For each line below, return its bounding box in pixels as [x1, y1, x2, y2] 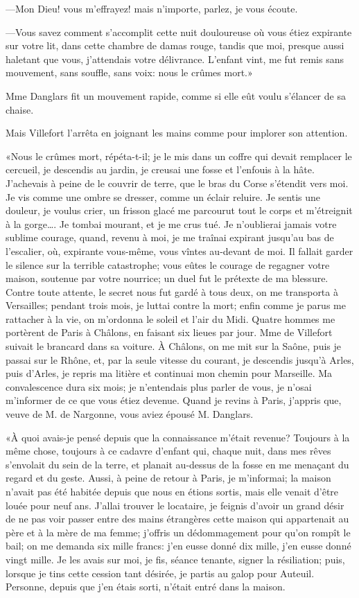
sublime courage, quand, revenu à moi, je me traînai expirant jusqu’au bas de [6, 230, 334, 245]
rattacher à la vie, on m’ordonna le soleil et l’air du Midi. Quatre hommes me [6, 311, 335, 326]
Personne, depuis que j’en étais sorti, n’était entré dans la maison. [6, 579, 286, 594]
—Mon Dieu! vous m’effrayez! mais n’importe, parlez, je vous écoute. [6, 1, 298, 15]
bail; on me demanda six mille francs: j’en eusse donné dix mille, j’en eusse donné [6, 538, 351, 553]
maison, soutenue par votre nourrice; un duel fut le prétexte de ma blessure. [6, 271, 329, 285]
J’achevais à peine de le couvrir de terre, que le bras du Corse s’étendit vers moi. [6, 175, 349, 190]
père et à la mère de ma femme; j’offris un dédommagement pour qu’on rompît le [6, 525, 351, 539]
